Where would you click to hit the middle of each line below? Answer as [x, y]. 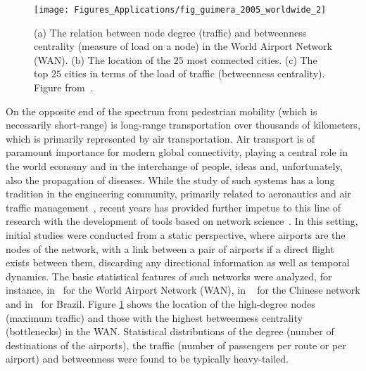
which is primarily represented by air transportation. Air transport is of [160, 138]
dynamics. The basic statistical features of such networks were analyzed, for [169, 276]
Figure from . [63, 87]
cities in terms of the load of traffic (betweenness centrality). [195, 73]
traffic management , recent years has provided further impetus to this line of [173, 207]
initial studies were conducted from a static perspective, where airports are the [176, 234]
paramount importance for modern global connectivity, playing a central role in [177, 152]
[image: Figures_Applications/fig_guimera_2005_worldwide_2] [180, 10]
